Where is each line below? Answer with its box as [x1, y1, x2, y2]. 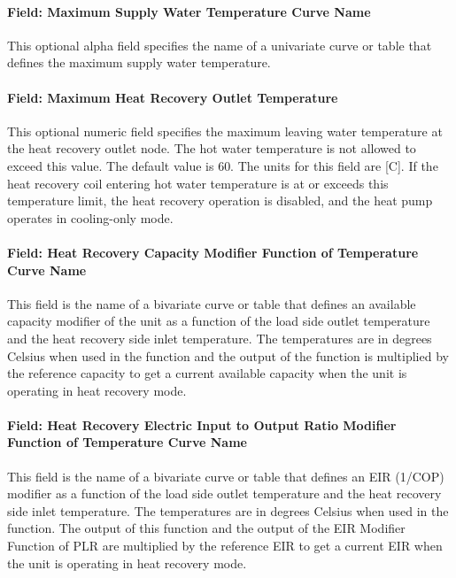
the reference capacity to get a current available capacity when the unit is [7, 364, 407, 382]
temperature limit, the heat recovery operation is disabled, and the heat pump [7, 191, 433, 210]
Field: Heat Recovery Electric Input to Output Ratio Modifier [7, 415, 397, 434]
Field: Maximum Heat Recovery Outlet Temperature [7, 88, 338, 106]
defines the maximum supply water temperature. [7, 53, 271, 72]
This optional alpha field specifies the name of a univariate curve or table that [7, 35, 432, 54]
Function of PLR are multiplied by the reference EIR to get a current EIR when [7, 536, 443, 555]
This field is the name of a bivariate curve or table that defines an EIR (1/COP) [7, 466, 444, 485]
